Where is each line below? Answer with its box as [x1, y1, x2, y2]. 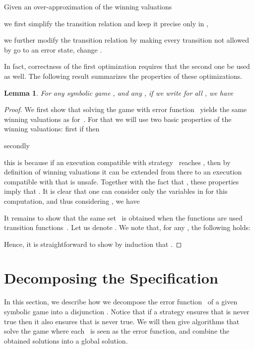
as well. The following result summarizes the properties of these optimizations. [4, 70, 243, 81]
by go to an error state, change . [4, 44, 102, 55]
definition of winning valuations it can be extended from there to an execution [4, 167, 242, 177]
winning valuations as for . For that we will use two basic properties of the [4, 114, 232, 124]
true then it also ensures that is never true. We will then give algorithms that [4, 316, 240, 326]
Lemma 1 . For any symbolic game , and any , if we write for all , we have [4, 87, 234, 98]
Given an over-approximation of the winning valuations [4, 1, 172, 11]
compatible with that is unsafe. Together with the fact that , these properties [4, 176, 239, 186]
